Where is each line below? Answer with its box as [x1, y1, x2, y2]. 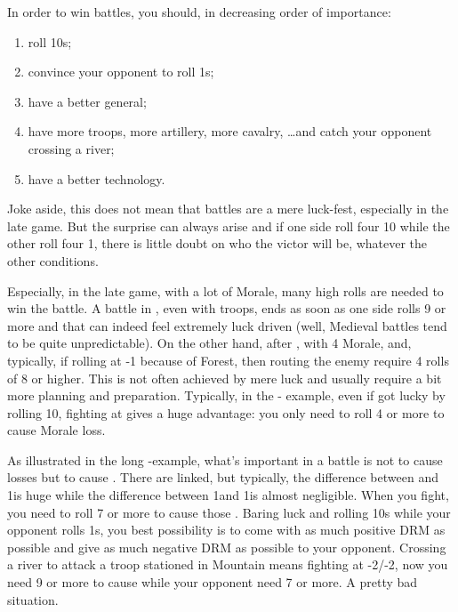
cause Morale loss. [7, 421, 106, 439]
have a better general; [28, 92, 147, 110]
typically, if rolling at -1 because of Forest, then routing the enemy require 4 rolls [7, 350, 449, 369]
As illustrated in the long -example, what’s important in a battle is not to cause [7, 450, 443, 469]
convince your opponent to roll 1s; [28, 62, 214, 81]
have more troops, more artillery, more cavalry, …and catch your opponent [28, 122, 432, 141]
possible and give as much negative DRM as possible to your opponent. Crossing [7, 537, 446, 556]
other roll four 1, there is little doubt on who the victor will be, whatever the [7, 234, 428, 253]
